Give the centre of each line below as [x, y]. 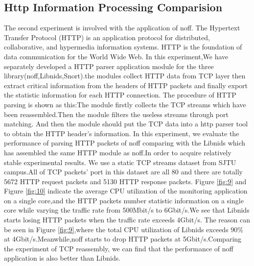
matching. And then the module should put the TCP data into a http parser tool [126, 124]
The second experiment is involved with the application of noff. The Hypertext [122, 28]
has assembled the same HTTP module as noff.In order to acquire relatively [118, 152]
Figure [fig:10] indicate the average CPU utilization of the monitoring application [126, 191]
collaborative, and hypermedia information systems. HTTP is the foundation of [123, 47]
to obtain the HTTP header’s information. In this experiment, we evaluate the [122, 133]
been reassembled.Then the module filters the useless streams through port [116, 114]
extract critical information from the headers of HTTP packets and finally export [126, 85]
